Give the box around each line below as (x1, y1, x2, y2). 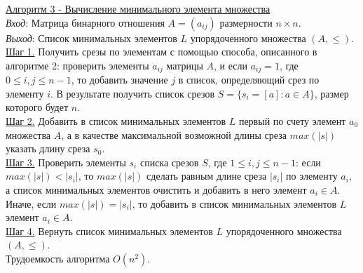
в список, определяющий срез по (178, 72, 320, 87)
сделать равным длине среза (146, 168, 267, 183)
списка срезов (139, 154, 199, 169)
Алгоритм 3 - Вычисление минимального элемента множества (6, 1, 270, 15)
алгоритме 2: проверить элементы (6, 58, 149, 72)
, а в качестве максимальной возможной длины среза (61, 127, 287, 142)
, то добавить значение (71, 72, 168, 87)
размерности (219, 15, 273, 29)
